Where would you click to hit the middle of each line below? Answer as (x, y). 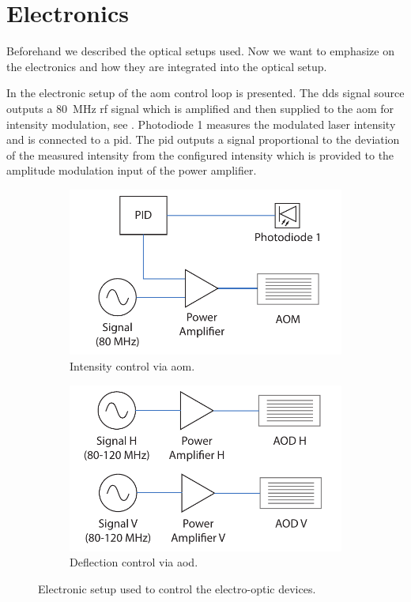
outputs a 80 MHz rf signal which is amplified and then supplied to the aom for (200, 108)
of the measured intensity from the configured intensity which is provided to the (200, 154)
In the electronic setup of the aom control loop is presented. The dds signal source (205, 93)
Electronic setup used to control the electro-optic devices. (177, 589)
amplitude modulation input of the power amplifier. (132, 170)
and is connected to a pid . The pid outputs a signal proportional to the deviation (203, 139)
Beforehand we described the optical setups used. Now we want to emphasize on (200, 51)
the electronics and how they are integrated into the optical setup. (167, 66)
